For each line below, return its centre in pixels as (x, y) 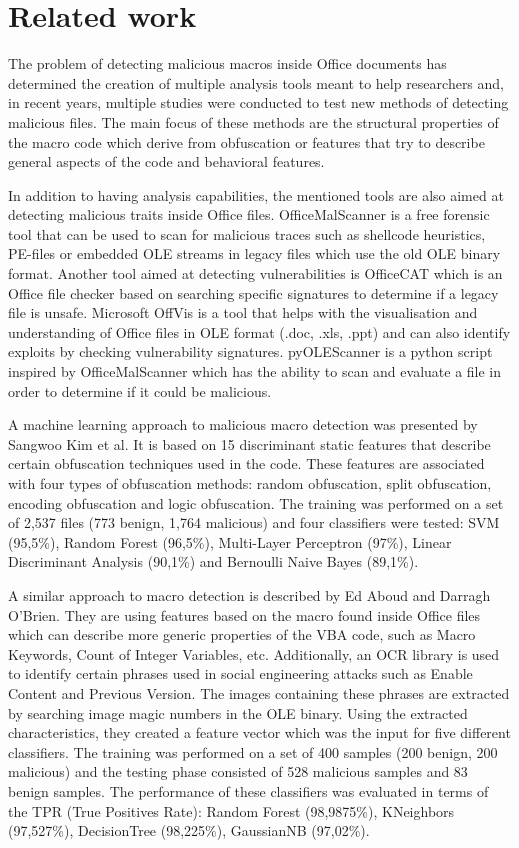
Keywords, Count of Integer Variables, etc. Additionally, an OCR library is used (254, 653)
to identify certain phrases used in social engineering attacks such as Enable (240, 673)
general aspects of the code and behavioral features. (166, 161)
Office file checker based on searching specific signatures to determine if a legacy (253, 292)
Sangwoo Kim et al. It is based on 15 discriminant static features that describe (249, 443)
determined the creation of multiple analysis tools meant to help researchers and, (256, 82)
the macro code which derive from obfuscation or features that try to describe (246, 141)
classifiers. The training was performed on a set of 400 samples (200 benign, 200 (253, 751)
